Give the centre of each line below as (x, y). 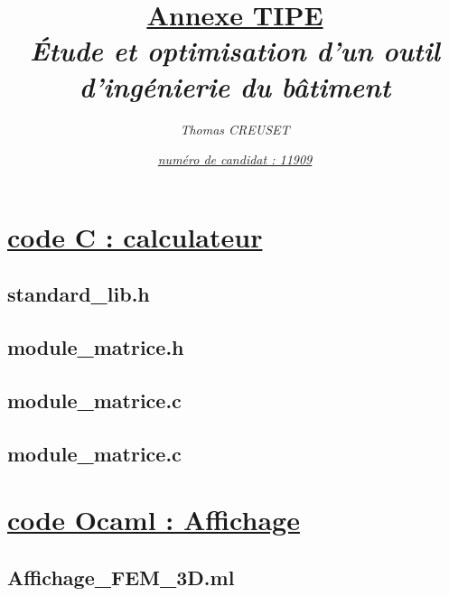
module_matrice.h (96, 347)
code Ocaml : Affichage (154, 520)
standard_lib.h (79, 294)
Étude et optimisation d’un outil (235, 51)
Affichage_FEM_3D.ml (121, 577)
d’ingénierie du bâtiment (235, 86)
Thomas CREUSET (235, 129)
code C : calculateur (135, 236)
